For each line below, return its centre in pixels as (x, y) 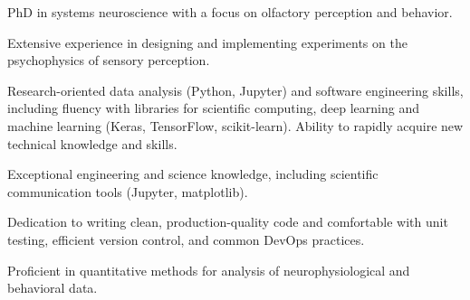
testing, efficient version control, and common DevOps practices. (186, 239)
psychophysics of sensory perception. (109, 60)
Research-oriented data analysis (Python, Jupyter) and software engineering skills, (235, 90)
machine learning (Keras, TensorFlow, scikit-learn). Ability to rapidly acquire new (235, 125)
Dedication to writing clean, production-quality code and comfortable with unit (228, 222)
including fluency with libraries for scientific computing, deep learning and (213, 108)
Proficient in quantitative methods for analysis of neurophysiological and (209, 270)
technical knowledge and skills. (92, 143)
